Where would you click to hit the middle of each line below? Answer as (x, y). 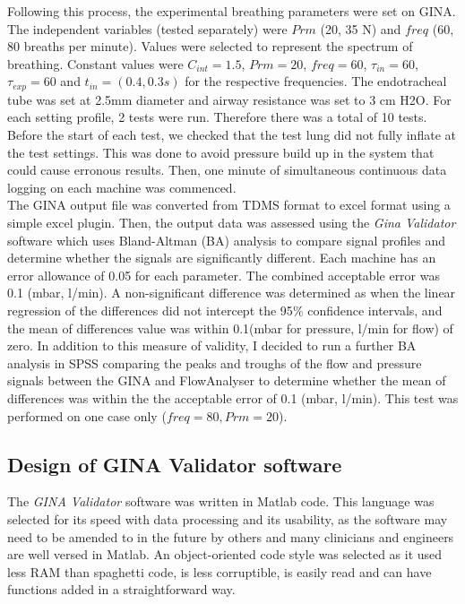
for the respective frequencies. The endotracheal (316, 81)
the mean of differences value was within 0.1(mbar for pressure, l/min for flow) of (230, 328)
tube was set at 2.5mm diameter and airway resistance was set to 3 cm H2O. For (229, 99)
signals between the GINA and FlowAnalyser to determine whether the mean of (227, 380)
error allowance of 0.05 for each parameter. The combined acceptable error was (224, 275)
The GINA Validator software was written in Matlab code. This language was (221, 501)
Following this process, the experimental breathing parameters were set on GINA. (232, 11)
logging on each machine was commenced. (122, 187)
